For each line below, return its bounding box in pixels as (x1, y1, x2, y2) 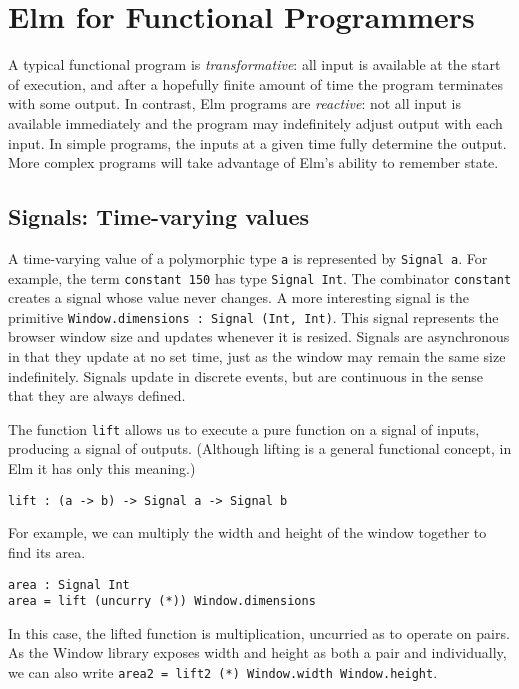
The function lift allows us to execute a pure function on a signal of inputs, (8, 418, 480, 439)
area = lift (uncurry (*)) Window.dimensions (8, 594, 316, 609)
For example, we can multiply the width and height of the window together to (8, 522, 487, 543)
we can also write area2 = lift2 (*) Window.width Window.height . (8, 662, 438, 683)
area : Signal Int (8, 577, 130, 592)
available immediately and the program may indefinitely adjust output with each (8, 112, 503, 133)
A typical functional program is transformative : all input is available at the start (8, 54, 501, 75)
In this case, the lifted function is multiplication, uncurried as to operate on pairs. (8, 622, 510, 643)
